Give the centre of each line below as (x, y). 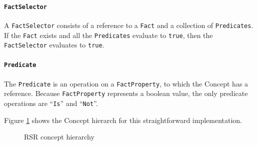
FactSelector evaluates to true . (54, 45)
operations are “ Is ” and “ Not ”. (51, 103)
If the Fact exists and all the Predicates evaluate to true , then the (108, 35)
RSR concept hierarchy (59, 137)
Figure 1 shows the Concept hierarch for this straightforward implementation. (123, 120)
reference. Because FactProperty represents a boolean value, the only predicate (126, 93)
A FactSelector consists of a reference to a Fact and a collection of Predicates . (129, 25)
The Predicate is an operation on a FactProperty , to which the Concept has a (126, 83)
